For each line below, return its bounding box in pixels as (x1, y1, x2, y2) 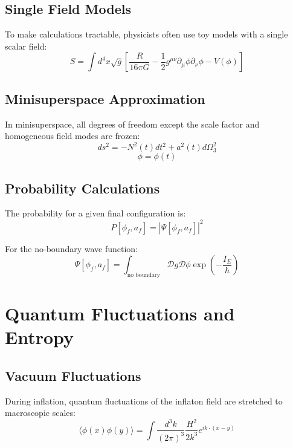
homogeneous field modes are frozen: (5, 129, 140, 142)
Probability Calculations (5, 178, 160, 197)
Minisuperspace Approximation (5, 89, 205, 108)
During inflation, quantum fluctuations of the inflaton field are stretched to (5, 394, 283, 407)
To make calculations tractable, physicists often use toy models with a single (5, 28, 288, 41)
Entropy (5, 325, 74, 349)
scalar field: (5, 39, 47, 52)
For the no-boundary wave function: (5, 242, 138, 255)
